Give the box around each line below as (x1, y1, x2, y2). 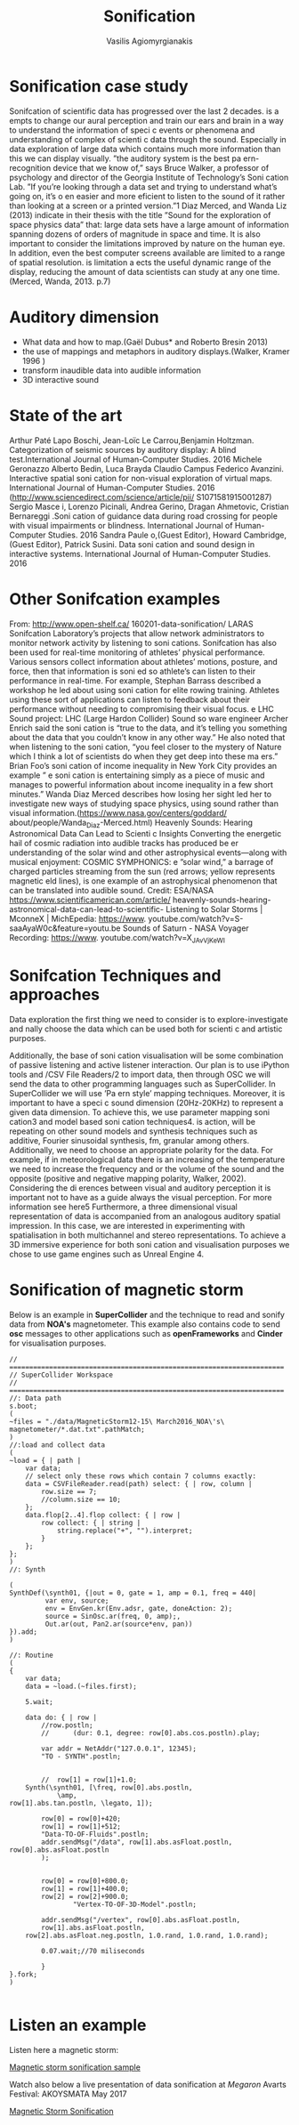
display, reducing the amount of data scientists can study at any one (9, 266, 260, 277)
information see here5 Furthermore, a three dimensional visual (9, 1201, 238, 1212)
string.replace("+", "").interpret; (56, 1526, 193, 1535)
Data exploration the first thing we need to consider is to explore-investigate (9, 1014, 288, 1025)
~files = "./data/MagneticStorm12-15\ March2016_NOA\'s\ (9, 1417, 225, 1426)
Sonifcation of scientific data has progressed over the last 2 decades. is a (9, 105, 279, 117)
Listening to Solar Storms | (166, 904, 263, 915)
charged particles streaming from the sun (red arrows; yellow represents (9, 866, 276, 877)
